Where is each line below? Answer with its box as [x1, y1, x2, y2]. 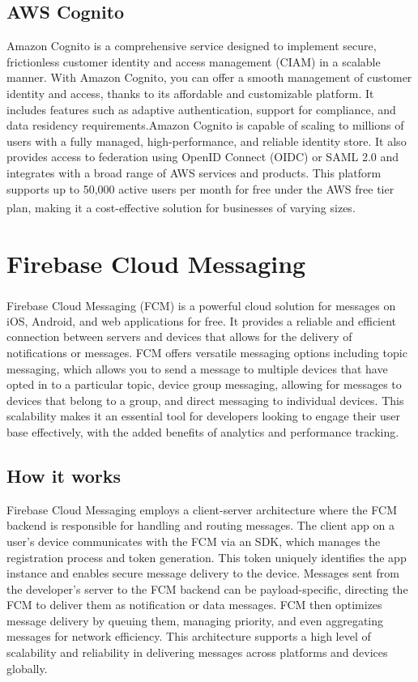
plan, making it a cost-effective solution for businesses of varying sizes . [6, 198, 356, 215]
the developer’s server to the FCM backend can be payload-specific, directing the [6, 580, 408, 597]
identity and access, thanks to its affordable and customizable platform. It [6, 84, 374, 101]
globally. [6, 659, 48, 676]
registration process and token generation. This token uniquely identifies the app [6, 548, 407, 565]
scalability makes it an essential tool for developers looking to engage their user [6, 407, 400, 424]
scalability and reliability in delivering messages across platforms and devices [6, 644, 388, 661]
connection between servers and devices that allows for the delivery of [6, 328, 352, 345]
